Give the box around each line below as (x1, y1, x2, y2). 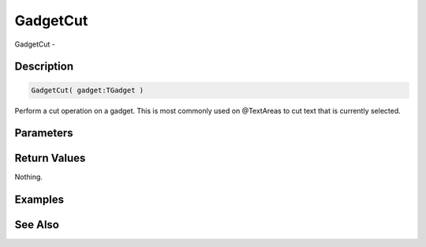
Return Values (14, 152, 86, 165)
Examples (14, 193, 65, 207)
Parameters (14, 126, 73, 140)
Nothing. (14, 172, 43, 182)
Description (14, 60, 74, 73)
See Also (14, 218, 59, 232)
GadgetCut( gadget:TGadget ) (31, 85, 144, 95)
